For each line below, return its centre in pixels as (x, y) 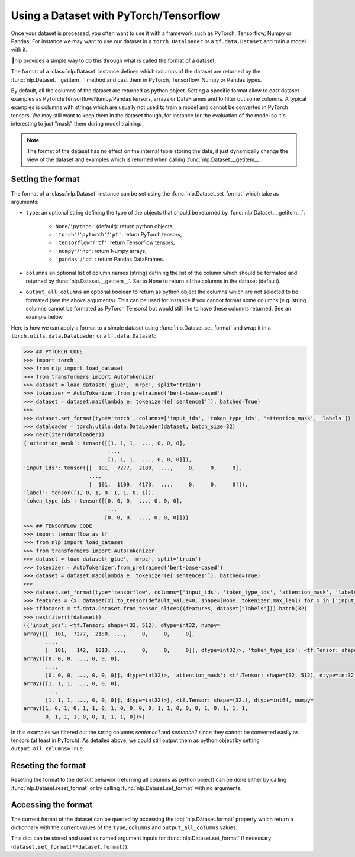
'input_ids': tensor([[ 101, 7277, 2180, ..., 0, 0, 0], (133, 468)
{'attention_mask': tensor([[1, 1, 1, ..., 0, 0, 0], (104, 443)
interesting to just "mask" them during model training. (76, 124)
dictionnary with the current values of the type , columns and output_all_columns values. (124, 827)
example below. (45, 316)
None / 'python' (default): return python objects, (115, 226)
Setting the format (45, 179)
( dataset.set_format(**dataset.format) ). (70, 846)
